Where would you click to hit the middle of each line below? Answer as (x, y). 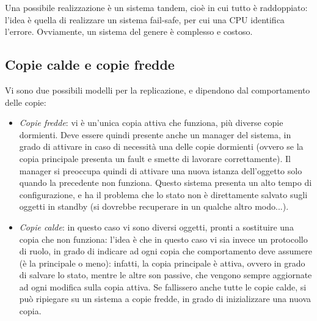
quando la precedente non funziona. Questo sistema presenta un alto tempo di (166, 183)
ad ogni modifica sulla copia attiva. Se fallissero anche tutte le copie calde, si (163, 286)
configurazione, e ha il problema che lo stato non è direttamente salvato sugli (163, 194)
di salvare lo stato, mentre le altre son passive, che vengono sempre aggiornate (166, 275)
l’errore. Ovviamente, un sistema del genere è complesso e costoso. (129, 31)
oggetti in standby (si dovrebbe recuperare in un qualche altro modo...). (154, 206)
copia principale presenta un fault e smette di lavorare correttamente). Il (155, 158)
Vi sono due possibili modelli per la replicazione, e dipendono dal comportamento (158, 90)
